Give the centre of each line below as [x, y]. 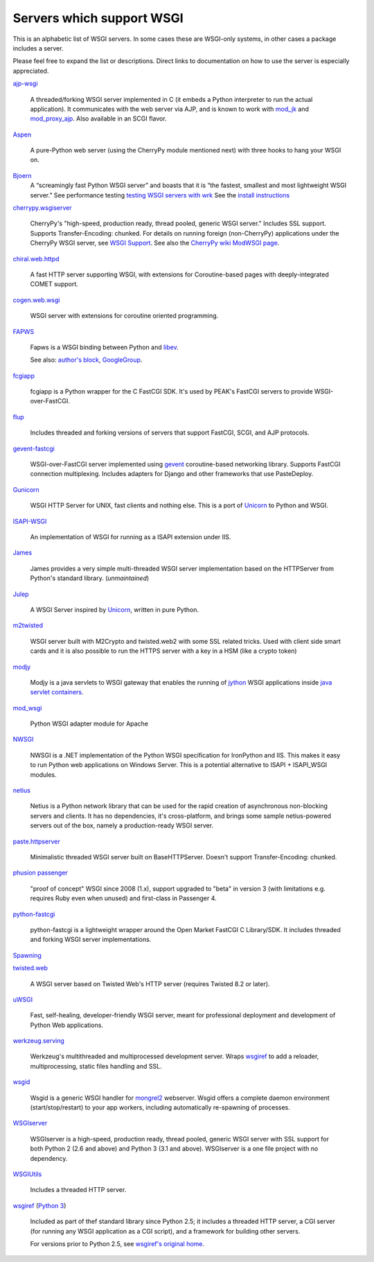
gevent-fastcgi [34, 448]
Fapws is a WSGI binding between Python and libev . [105, 347]
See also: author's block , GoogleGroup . [86, 360]
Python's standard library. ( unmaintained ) [90, 578]
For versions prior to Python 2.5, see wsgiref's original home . [117, 1243]
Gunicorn [26, 489]
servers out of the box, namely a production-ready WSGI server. [122, 825]
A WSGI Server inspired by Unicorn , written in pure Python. [114, 609]
